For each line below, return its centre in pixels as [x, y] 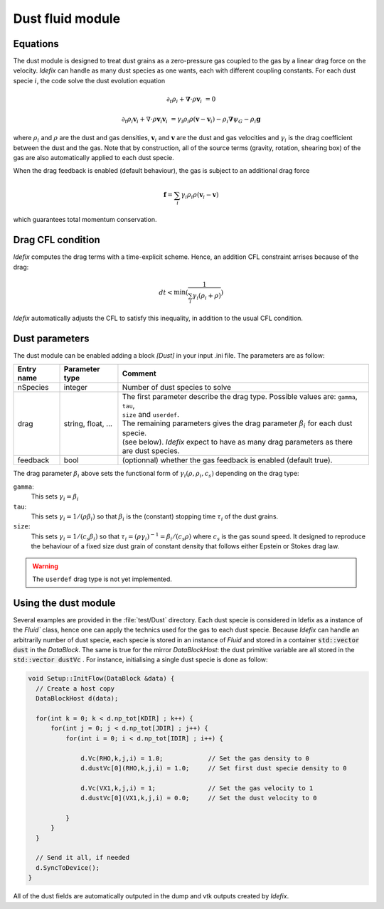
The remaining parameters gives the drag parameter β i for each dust [237, 424]
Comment [139, 373]
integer [76, 388]
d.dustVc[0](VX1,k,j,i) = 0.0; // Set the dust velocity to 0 [199, 798]
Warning [45, 566]
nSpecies [33, 388]
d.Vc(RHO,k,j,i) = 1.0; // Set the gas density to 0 [195, 758]
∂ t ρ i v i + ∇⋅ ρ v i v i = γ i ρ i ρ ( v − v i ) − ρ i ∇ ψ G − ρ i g [191, 119]
